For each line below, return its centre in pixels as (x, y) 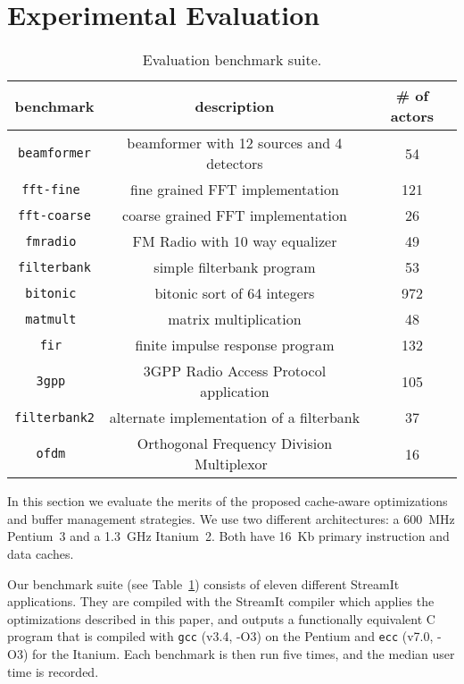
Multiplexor (231, 464)
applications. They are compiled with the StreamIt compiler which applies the (221, 601)
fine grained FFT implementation (235, 190)
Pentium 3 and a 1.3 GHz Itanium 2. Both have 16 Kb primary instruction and (228, 536)
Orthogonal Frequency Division (235, 443)
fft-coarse (54, 215)
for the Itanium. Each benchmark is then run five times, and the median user (243, 653)
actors (412, 116)
